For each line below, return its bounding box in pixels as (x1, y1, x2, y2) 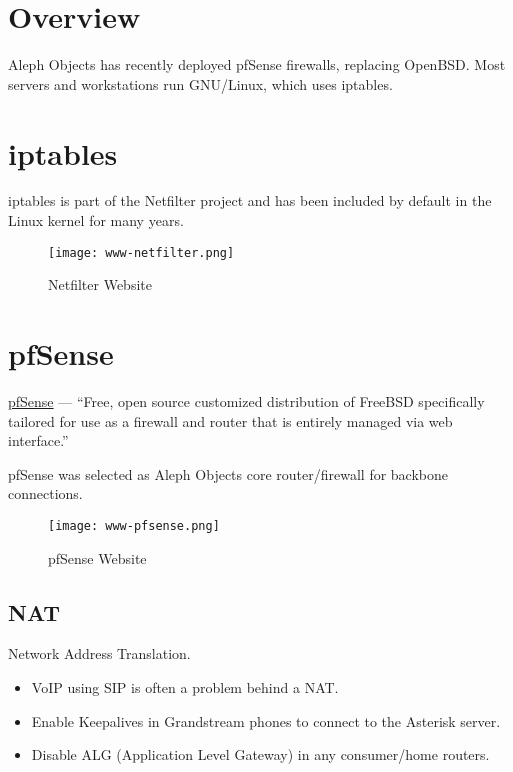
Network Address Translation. (8, 643, 191, 664)
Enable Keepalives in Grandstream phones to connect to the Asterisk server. (31, 710, 501, 731)
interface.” (8, 430, 69, 451)
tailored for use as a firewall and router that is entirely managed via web (8, 410, 453, 431)
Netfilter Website (48, 274, 152, 295)
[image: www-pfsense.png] (48, 518, 220, 533)
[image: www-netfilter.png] (48, 245, 235, 260)
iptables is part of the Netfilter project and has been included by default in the (8, 190, 492, 211)
